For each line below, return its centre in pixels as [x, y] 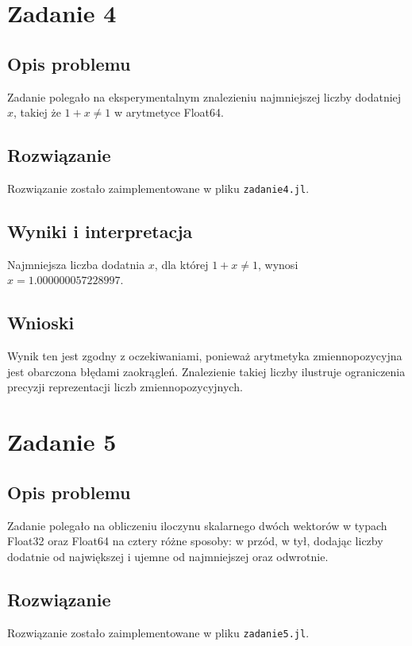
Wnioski [41, 323]
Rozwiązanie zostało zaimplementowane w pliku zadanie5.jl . [158, 632]
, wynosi [278, 264]
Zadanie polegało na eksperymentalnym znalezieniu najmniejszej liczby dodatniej [204, 96]
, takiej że [37, 112]
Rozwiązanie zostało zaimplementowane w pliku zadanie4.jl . [158, 188]
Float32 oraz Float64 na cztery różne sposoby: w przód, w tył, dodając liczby [195, 541]
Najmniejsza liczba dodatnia [76, 264]
